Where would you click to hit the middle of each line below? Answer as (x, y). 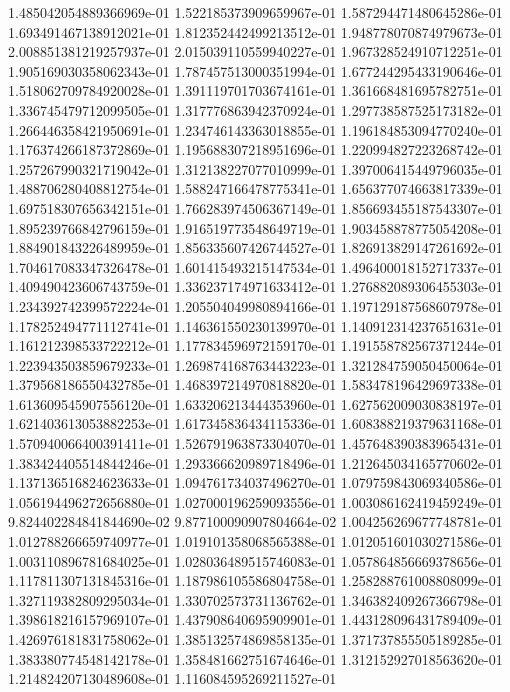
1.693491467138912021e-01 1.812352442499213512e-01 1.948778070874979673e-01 (255, 31)
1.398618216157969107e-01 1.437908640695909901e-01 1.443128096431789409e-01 (255, 619)
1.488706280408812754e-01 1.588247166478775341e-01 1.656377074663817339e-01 (255, 188)
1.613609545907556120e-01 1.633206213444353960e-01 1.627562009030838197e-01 (255, 403)
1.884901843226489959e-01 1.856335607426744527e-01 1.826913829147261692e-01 (255, 247)
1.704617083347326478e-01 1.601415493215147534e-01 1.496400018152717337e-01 (255, 266)
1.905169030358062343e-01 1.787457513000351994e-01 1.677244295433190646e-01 (255, 70)
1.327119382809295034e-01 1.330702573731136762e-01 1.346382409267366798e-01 (255, 599)
